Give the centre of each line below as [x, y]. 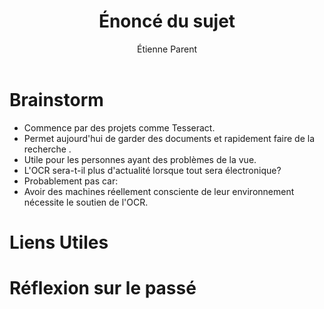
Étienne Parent [167, 49]
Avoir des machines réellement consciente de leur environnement [159, 191]
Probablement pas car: [71, 181]
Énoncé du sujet [167, 21]
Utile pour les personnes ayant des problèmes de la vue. [140, 159]
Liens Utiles [59, 242]
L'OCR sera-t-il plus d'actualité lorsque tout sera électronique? [152, 170]
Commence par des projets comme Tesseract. [119, 127]
